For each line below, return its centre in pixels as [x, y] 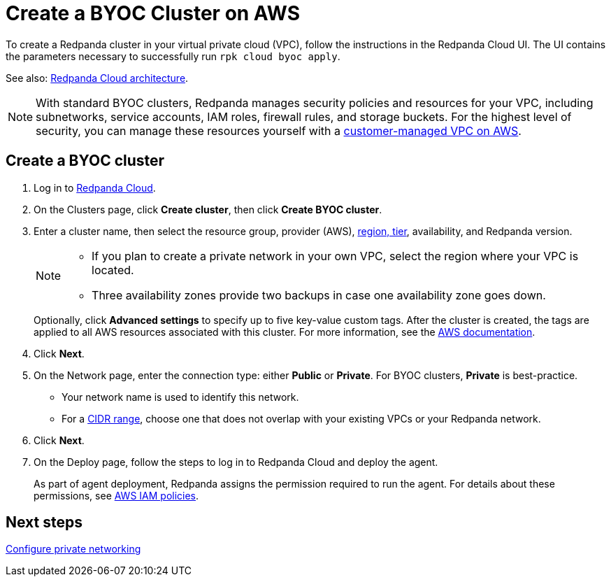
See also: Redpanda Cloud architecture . [97, 78]
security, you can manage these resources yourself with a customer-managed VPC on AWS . [279, 130]
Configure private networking [73, 549]
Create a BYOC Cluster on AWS [153, 13]
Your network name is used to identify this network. [180, 397]
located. [113, 270]
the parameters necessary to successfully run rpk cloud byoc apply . [173, 56]
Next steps [44, 523]
